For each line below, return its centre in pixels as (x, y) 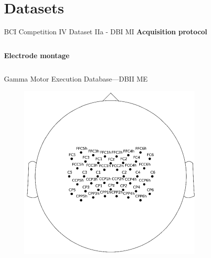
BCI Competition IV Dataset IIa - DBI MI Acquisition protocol (106, 32)
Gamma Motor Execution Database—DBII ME (76, 79)
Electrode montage (37, 55)
